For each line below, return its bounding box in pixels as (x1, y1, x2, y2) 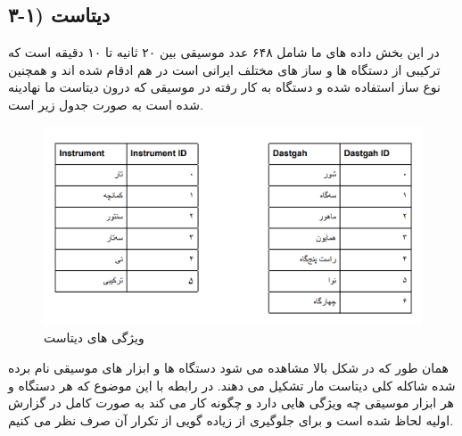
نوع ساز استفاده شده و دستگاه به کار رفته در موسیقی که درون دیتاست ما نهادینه (8, 78, 441, 96)
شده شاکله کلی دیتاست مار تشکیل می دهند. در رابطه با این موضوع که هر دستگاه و (8, 375, 456, 394)
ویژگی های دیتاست (44, 328, 144, 347)
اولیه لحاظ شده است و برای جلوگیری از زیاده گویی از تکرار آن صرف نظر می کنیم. (8, 410, 454, 429)
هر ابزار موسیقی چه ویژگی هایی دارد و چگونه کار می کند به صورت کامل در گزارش (8, 393, 455, 412)
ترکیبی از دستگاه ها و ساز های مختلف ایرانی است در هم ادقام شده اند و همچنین (8, 60, 441, 78)
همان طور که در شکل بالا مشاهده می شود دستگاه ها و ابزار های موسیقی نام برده (8, 358, 449, 376)
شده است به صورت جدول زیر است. (8, 95, 203, 113)
